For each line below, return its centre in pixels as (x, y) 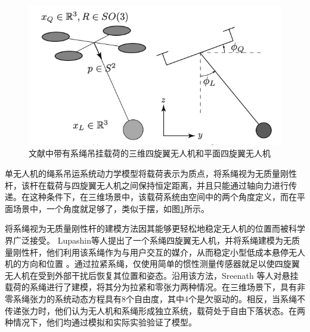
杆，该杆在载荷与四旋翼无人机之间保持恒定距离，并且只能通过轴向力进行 (147, 185)
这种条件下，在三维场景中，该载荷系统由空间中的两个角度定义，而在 (163, 197)
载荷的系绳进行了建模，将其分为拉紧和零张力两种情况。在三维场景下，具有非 (155, 287)
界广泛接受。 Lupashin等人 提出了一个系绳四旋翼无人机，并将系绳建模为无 (148, 240)
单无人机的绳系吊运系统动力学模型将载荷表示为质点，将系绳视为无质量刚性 (151, 173)
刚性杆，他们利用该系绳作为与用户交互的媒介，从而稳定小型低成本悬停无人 (159, 252)
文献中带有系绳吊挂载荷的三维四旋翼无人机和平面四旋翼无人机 (150, 153)
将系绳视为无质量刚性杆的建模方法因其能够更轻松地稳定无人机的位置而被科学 (155, 228)
